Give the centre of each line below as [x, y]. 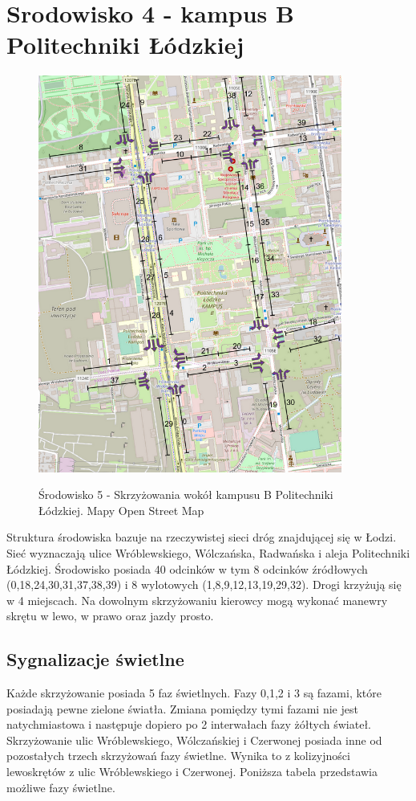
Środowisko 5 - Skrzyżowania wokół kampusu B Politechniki [186, 494]
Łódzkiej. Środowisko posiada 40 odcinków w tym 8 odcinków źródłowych [187, 568]
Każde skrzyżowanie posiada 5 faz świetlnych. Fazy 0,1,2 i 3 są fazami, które [194, 693]
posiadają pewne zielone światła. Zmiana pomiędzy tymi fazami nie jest [182, 708]
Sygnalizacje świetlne [95, 659]
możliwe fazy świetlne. [61, 787]
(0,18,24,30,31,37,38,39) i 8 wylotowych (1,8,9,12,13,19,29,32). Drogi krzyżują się [204, 584]
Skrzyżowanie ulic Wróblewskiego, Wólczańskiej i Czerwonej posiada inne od [194, 740]
